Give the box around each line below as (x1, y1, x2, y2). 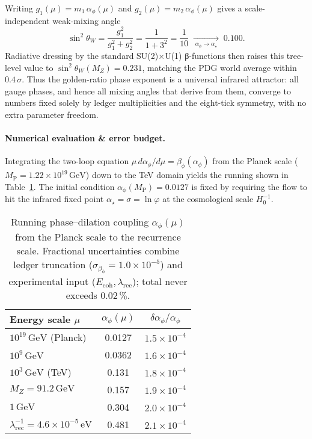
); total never (132, 274, 188, 288)
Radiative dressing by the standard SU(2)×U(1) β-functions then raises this (5, 49, 284, 62)
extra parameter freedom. (5, 108, 99, 121)
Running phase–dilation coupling (10, 214, 149, 229)
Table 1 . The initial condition (5, 180, 115, 192)
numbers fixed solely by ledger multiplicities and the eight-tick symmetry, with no (5, 96, 307, 109)
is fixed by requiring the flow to (191, 180, 308, 192)
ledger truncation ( (13, 257, 93, 271)
